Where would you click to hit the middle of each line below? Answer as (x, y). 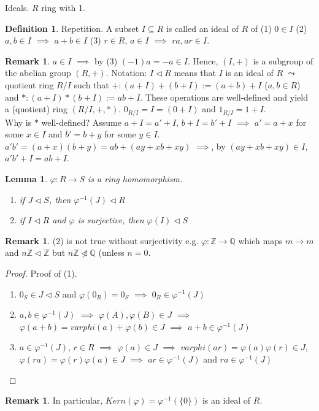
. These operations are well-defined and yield (224, 97)
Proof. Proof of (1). (41, 273)
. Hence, (203, 60)
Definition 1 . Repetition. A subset (72, 28)
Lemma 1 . (26, 178)
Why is (18, 122)
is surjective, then (111, 220)
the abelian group (38, 73)
